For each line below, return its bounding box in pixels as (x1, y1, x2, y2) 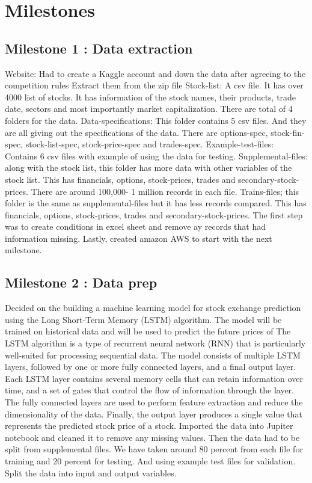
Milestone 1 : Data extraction (5, 38, 193, 57)
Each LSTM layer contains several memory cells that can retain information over (5, 372, 303, 384)
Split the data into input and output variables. (5, 466, 177, 479)
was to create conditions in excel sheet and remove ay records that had (5, 220, 266, 233)
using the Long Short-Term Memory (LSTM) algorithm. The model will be (5, 313, 282, 325)
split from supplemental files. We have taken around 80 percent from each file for (5, 443, 303, 455)
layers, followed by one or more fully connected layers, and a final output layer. (5, 360, 296, 373)
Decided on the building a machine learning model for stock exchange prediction (5, 301, 301, 314)
